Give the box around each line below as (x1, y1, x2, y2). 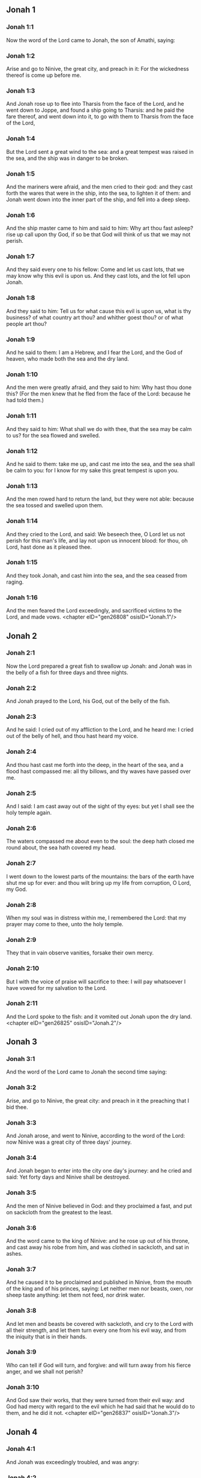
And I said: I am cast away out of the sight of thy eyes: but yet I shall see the (6, 802, 194, 810)
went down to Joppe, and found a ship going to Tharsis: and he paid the (6, 106, 185, 114)
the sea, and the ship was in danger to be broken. (6, 154, 129, 162)
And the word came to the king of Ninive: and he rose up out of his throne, (6, 1237, 190, 1244)
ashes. (6, 1250, 23, 1257)
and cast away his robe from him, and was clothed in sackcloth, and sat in (6, 1244, 189, 1251)
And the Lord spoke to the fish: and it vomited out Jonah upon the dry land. (6, 1013, 192, 1020)
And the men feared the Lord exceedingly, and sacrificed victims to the (6, 607, 182, 614)
